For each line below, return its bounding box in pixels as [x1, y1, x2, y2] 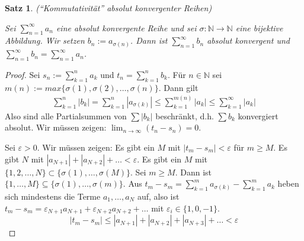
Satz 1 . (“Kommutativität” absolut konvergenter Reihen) [5, 2, 212, 14]
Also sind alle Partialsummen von [5, 109, 127, 122]
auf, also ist [137, 190, 180, 203]
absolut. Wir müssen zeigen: [5, 121, 107, 133]
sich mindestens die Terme [5, 190, 101, 203]
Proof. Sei [5, 68, 40, 80]
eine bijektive [235, 21, 283, 34]
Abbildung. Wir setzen [5, 34, 85, 47]
